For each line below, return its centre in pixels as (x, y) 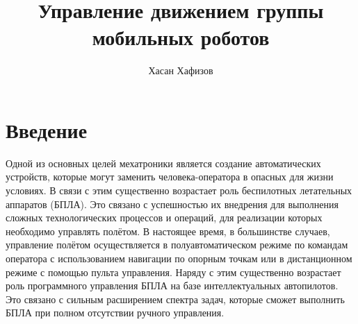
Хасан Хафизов (181, 70)
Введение (47, 129)
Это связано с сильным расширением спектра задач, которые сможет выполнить (175, 299)
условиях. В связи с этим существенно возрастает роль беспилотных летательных (179, 190)
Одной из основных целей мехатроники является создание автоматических (163, 163)
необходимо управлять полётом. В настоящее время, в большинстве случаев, (168, 231)
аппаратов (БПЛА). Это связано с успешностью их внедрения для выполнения (172, 204)
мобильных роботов (181, 37)
